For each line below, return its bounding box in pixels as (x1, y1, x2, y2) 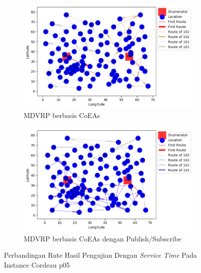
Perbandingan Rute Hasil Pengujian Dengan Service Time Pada (4, 250, 197, 260)
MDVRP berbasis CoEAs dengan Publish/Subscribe (24, 233, 181, 243)
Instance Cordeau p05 (4, 260, 70, 270)
